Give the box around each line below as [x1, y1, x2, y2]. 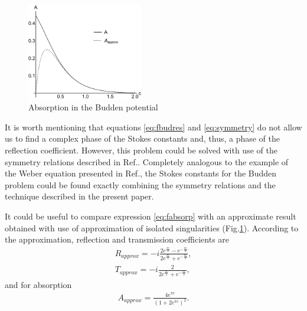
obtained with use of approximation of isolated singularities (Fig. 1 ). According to [5, 221, 299, 234]
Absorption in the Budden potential [28, 101, 158, 113]
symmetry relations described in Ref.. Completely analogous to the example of [5, 155, 289, 168]
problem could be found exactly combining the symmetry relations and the [5, 178, 276, 191]
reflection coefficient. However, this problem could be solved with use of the [5, 144, 277, 156]
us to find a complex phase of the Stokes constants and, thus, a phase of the [5, 132, 280, 145]
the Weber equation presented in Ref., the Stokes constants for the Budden [5, 167, 277, 179]
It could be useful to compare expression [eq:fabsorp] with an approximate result [5, 210, 296, 222]
